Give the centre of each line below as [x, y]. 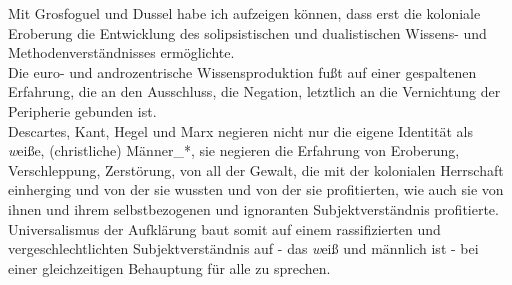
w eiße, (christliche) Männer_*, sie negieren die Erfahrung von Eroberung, [234, 150]
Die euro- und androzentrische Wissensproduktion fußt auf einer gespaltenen [242, 71]
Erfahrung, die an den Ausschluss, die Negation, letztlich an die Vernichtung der [254, 91]
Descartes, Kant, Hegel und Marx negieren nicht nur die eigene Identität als [240, 130]
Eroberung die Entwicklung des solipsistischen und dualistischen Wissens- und [247, 32]
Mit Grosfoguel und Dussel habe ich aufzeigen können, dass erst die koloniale [244, 13]
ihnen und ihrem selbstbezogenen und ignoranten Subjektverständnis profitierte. [253, 208]
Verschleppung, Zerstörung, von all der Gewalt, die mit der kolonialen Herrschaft [256, 169]
